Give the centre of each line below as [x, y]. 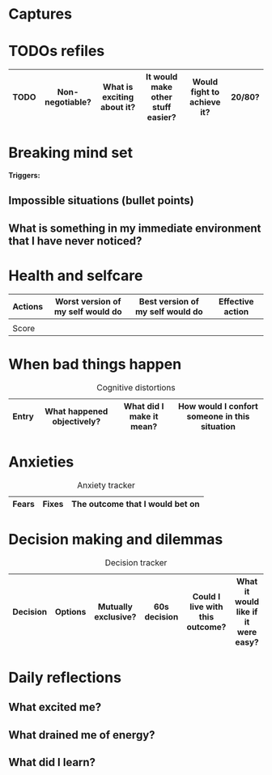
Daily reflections [65, 677]
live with [206, 607]
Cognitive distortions [136, 387]
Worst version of [88, 301]
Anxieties [41, 462]
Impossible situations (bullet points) [101, 200]
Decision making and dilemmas [116, 539]
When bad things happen [95, 364]
